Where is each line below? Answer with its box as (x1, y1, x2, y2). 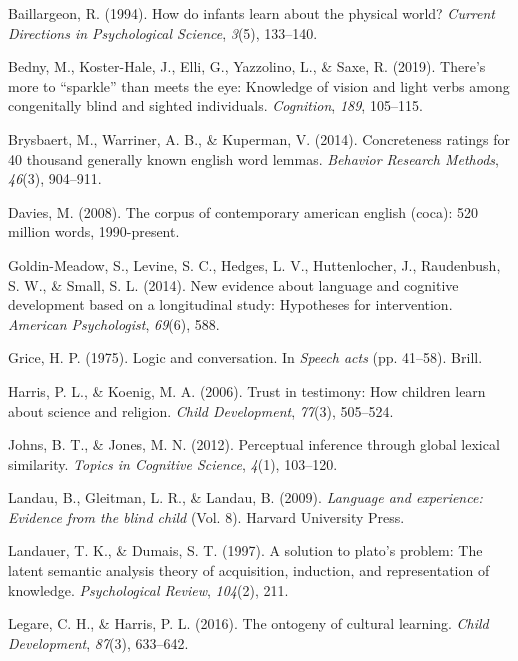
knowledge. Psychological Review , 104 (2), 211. (8, 579, 289, 600)
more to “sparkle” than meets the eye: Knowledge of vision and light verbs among (8, 75, 510, 96)
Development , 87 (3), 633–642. (8, 632, 189, 653)
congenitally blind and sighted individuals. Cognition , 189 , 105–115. (8, 95, 423, 116)
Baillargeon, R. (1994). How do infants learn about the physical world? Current (8, 3, 495, 23)
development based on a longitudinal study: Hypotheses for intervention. (8, 294, 453, 315)
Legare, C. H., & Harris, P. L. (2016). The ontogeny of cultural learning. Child (8, 613, 489, 634)
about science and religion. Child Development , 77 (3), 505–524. (8, 400, 394, 421)
